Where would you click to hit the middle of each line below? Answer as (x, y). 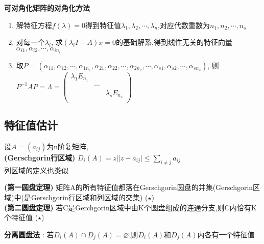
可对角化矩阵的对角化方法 (47, 8)
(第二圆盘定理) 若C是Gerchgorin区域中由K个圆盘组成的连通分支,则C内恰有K (130, 207)
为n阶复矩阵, (67, 146)
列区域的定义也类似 (36, 170)
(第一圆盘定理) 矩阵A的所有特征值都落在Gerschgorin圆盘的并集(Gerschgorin (129, 187)
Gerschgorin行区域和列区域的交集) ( (89, 197)
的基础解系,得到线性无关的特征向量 (174, 42)
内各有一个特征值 (226, 234)
